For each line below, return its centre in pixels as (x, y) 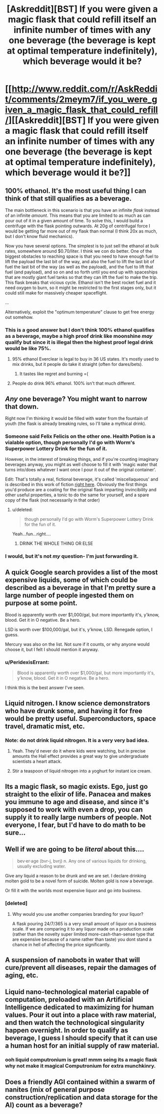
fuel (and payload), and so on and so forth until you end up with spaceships (81, 272)
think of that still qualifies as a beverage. (68, 198)
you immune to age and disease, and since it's (77, 802)
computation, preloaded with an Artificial (69, 1000)
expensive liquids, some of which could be (71, 580)
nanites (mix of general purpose (55, 1090)
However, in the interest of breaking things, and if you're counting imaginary (82, 459)
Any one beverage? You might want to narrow (76, 399)
